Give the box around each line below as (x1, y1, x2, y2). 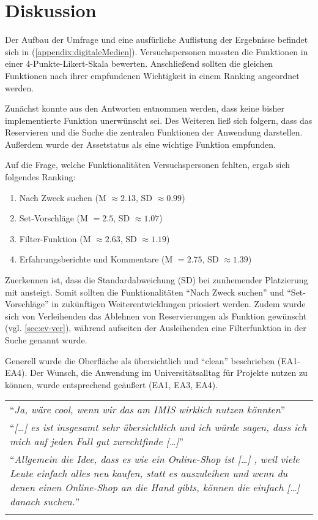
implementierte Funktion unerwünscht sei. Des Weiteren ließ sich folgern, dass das (5, 113, 312, 126)
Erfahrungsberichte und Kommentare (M (19, 253, 173, 266)
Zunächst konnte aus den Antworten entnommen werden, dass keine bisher (5, 102, 285, 115)
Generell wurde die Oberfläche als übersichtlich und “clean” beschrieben (5, 354, 275, 367)
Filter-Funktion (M (19, 232, 91, 245)
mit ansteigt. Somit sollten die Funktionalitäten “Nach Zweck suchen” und (5, 285, 284, 298)
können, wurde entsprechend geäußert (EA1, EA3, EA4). (5, 378, 218, 391)
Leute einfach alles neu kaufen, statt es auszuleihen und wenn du (10, 466, 288, 481)
